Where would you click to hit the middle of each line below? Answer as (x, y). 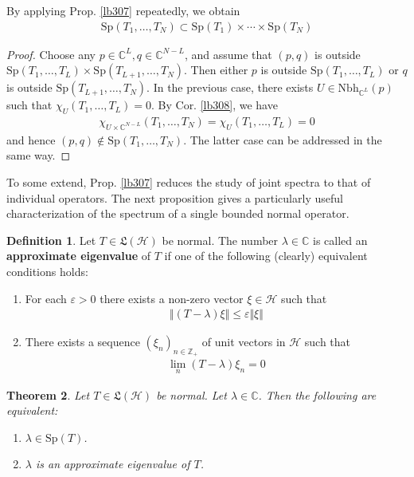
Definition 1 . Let (51, 240)
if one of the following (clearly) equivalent (266, 256)
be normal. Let (191, 394)
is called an (340, 240)
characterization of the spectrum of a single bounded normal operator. (178, 213)
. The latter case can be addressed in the (283, 139)
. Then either (216, 70)
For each (46, 298)
